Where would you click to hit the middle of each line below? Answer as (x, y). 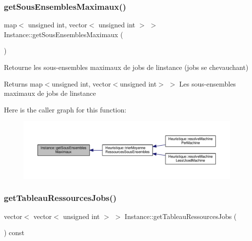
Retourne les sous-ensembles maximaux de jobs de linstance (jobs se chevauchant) (126, 67)
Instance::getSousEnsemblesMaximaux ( (64, 34)
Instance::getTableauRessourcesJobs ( (181, 216)
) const (14, 232)
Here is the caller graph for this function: (65, 109)
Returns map (23, 83)
